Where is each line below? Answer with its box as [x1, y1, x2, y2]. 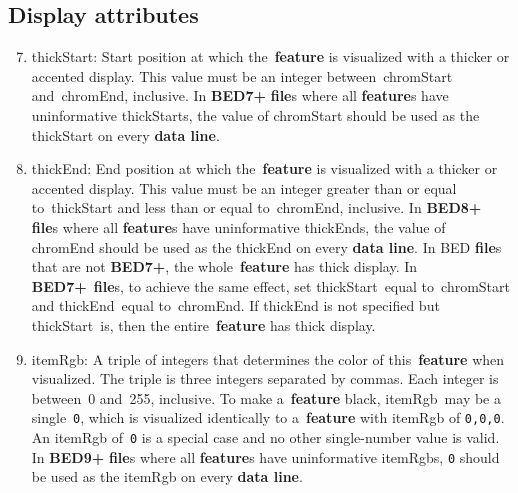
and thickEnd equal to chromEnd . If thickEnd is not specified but [31, 295, 440, 316]
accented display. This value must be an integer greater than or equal [31, 177, 457, 198]
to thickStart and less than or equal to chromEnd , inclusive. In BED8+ [31, 197, 482, 218]
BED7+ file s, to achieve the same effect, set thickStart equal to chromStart [31, 275, 510, 296]
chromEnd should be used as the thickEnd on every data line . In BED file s [31, 236, 502, 257]
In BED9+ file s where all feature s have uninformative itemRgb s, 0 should [31, 446, 500, 467]
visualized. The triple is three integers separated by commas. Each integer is [31, 368, 499, 389]
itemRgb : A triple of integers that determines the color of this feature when [31, 348, 505, 369]
